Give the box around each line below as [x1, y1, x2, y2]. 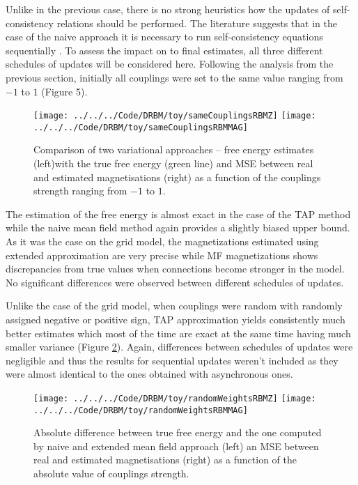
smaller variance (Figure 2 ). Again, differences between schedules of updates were [6, 339, 353, 354]
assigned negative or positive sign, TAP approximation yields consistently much [6, 312, 345, 326]
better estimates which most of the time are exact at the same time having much [6, 325, 351, 340]
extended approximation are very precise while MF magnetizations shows [6, 247, 318, 262]
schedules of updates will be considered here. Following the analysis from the [6, 56, 334, 71]
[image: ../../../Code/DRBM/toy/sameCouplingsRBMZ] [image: [33, 111, 316, 121]
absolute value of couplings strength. [33, 466, 189, 481]
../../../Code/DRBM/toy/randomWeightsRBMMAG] [33, 405, 248, 415]
